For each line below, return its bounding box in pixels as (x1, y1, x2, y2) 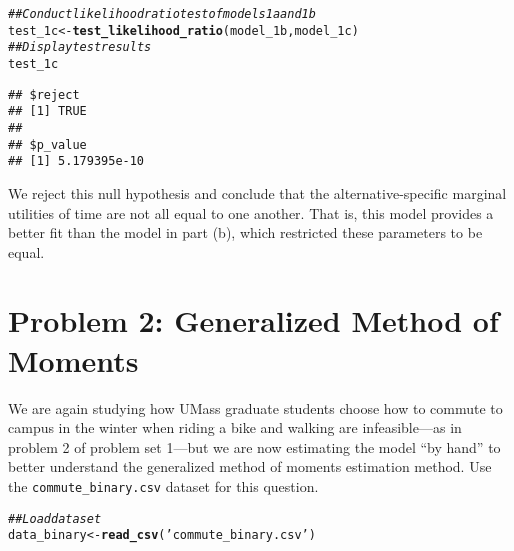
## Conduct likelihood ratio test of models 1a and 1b (8, 7, 316, 21)
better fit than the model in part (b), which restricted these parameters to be (8, 222, 483, 243)
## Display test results (8, 40, 152, 55)
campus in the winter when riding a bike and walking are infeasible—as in (8, 417, 462, 438)
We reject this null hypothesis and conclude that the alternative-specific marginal (8, 182, 507, 203)
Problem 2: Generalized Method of (8, 300, 499, 341)
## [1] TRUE (8, 104, 87, 119)
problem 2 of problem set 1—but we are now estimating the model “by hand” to (8, 436, 501, 457)
